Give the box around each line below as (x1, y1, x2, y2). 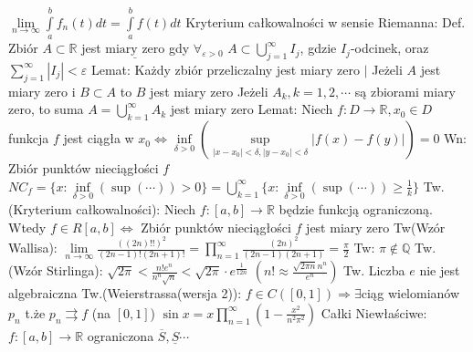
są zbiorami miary (354, 81, 457, 100)
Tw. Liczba (343, 261, 405, 280)
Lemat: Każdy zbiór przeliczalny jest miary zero (90, 59, 360, 78)
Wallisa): (8, 238, 58, 257)
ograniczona (87, 326, 154, 345)
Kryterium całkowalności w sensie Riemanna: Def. (185, 12, 466, 31)
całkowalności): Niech (76, 199, 196, 218)
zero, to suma (8, 99, 84, 119)
